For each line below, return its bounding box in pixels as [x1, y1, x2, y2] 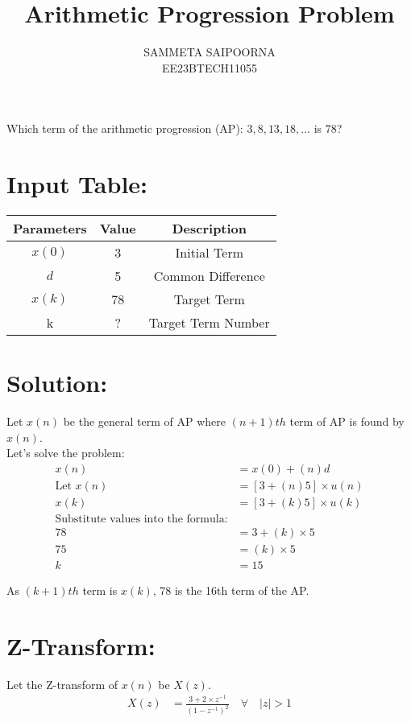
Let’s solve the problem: [6, 444, 125, 461]
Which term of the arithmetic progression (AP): [6, 120, 243, 137]
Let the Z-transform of [6, 675, 118, 692]
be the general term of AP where [63, 413, 226, 430]
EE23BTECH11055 [161, 59, 258, 76]
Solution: [6, 366, 108, 399]
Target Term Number [148, 313, 270, 332]
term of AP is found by [289, 413, 405, 430]
